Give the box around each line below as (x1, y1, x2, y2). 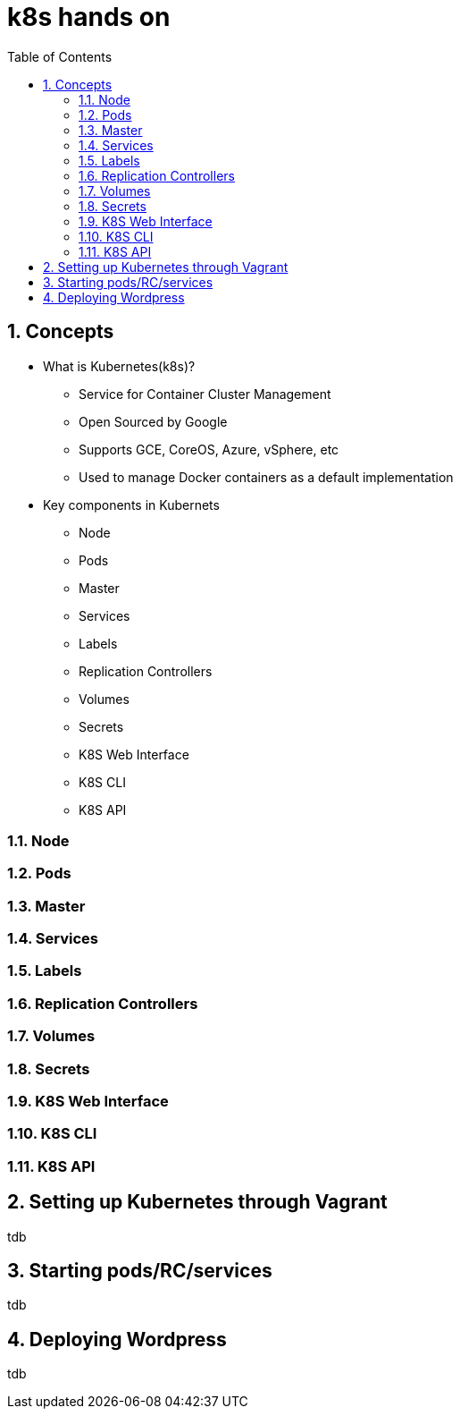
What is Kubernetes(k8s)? (43, 358, 196, 374)
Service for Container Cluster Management (79, 386, 331, 402)
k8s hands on (7, 2, 171, 32)
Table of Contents (7, 48, 113, 64)
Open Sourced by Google (79, 413, 228, 429)
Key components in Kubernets (43, 496, 220, 513)
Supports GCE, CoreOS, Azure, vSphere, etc (79, 441, 339, 457)
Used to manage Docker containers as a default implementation (79, 469, 454, 485)
